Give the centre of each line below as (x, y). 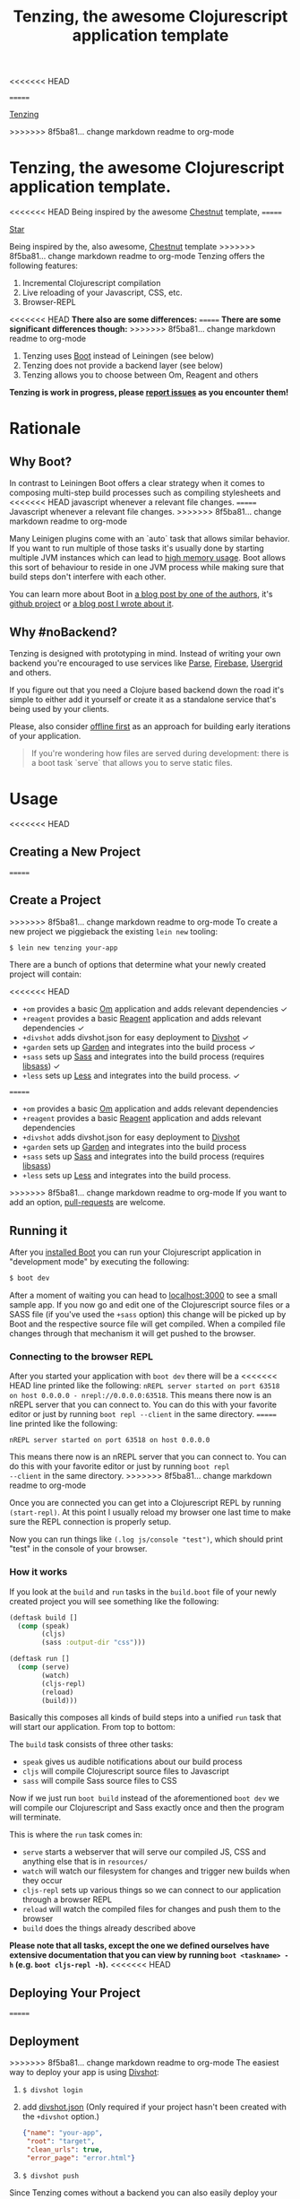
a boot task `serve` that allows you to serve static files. (132, 762)
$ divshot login (52, 2090)
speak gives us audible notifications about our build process (133, 1762)
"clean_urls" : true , (65, 2150)
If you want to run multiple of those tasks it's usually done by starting (137, 548)
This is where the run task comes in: (76, 1835)
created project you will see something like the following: (114, 1601)
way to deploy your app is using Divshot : (84, 2073)
